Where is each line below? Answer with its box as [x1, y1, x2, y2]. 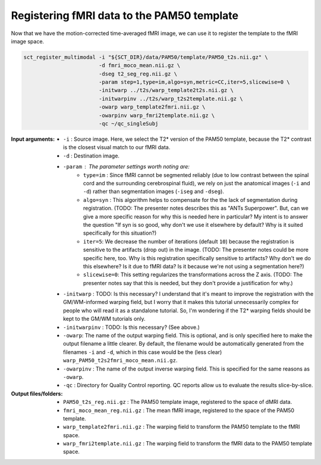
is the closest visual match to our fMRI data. [63, 144, 171, 151]
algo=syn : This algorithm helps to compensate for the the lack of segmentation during [83, 196, 298, 203]
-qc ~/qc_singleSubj [98, 121, 159, 127]
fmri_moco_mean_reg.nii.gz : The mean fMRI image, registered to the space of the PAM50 [63, 407, 294, 414]
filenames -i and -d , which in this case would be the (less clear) [63, 348, 222, 356]
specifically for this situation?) [83, 229, 157, 237]
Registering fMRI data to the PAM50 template [11, 9, 239, 22]
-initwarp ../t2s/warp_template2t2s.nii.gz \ [98, 87, 234, 94]
